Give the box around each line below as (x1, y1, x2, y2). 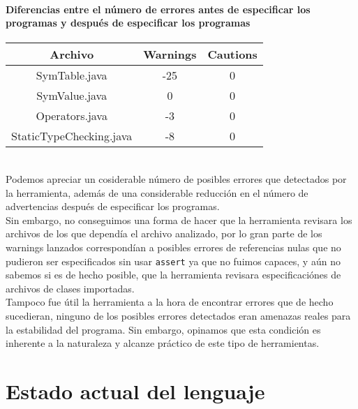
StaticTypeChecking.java (11, 128, 133, 144)
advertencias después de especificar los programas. (6, 199, 220, 214)
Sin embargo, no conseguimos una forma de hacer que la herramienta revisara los (6, 212, 352, 227)
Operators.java (36, 107, 107, 124)
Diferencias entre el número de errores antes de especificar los (6, 1, 311, 16)
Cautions (207, 46, 258, 63)
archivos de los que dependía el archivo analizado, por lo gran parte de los (6, 226, 322, 241)
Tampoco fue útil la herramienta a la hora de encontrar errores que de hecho (6, 295, 334, 309)
